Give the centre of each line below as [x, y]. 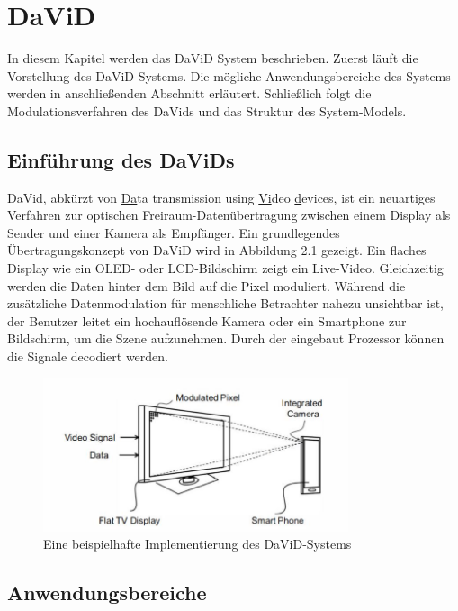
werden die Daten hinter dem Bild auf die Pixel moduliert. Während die [207, 285]
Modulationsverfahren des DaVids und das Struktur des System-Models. [207, 110]
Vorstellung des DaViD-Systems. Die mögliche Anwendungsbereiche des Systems [229, 75]
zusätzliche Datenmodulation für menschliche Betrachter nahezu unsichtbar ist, [226, 303]
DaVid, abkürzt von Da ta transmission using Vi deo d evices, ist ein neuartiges [221, 197]
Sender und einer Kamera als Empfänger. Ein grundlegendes [174, 232]
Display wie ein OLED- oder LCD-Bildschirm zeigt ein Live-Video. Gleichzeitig [225, 268]
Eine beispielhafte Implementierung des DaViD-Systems [198, 544]
